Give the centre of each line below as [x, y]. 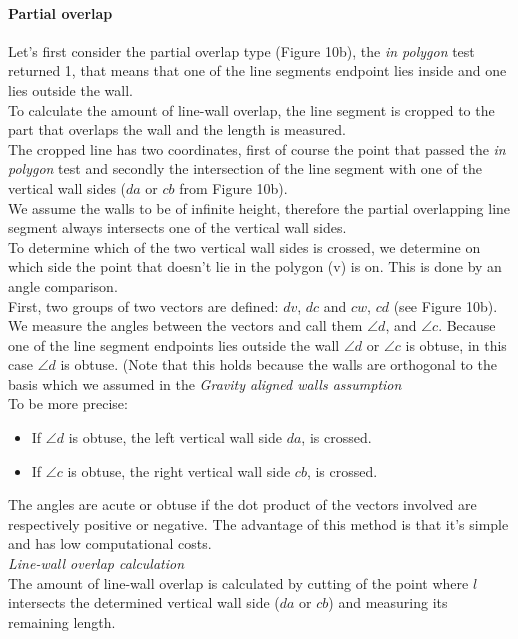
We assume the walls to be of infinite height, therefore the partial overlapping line [259, 207]
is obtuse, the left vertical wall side [175, 437]
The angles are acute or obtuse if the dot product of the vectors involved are [242, 504]
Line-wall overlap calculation [96, 563]
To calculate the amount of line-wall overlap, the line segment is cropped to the [251, 109]
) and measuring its [388, 602]
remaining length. [62, 621]
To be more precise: [68, 403]
